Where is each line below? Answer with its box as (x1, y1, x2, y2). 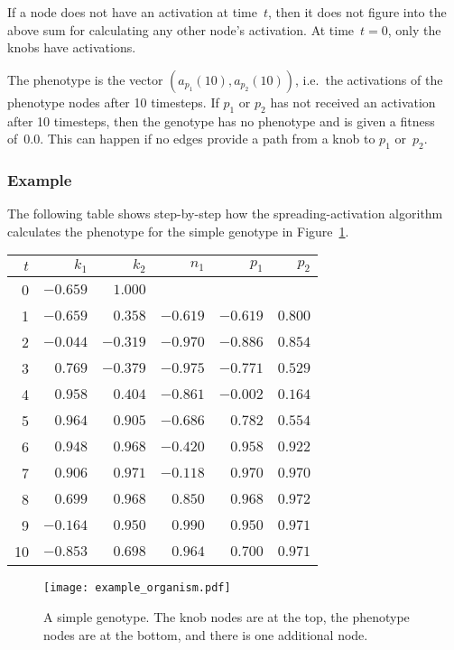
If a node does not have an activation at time (7, 3, 257, 21)
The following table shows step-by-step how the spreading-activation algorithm (7, 204, 443, 223)
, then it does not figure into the (268, 3, 447, 21)
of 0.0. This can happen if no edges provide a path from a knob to (7, 129, 375, 148)
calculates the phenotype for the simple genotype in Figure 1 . (7, 221, 349, 240)
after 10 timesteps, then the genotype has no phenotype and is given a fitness (7, 111, 435, 130)
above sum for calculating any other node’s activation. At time (7, 20, 355, 39)
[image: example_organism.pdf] (43, 581, 231, 595)
